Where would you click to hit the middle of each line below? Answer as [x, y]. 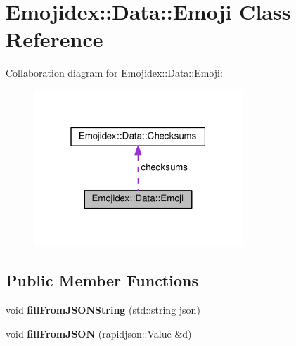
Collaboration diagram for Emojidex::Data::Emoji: [114, 73]
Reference [54, 39]
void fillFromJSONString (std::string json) [103, 310]
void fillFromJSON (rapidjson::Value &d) [99, 333]
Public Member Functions [102, 280]
